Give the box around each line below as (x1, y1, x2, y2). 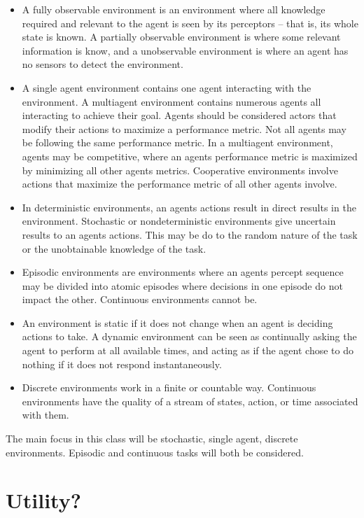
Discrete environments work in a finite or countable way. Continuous (22, 380, 316, 395)
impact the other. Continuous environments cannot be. (22, 292, 258, 307)
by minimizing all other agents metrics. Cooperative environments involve (22, 162, 338, 177)
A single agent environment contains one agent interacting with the (22, 80, 311, 94)
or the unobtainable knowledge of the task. (22, 241, 206, 255)
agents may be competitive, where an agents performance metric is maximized (22, 148, 358, 163)
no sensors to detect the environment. (22, 57, 183, 71)
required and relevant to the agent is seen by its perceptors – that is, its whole (22, 15, 358, 30)
